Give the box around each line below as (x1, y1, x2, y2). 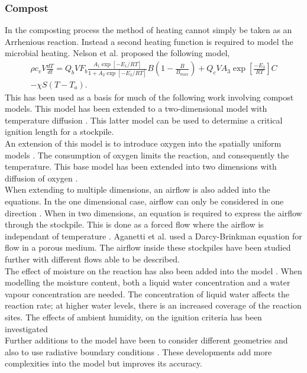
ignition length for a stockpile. (5, 125, 114, 138)
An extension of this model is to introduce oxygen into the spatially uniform (5, 137, 282, 150)
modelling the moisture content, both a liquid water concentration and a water (5, 276, 290, 288)
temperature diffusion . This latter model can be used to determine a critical (5, 113, 283, 126)
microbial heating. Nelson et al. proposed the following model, (5, 47, 230, 59)
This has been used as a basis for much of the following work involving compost (5, 90, 294, 103)
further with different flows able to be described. (5, 253, 180, 265)
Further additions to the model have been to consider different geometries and (5, 334, 288, 346)
